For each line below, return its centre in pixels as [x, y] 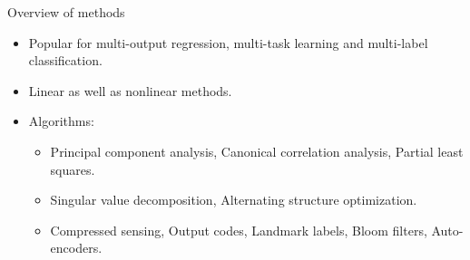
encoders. [76, 248]
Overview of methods [66, 12]
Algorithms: [61, 121]
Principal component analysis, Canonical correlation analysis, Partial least [257, 151]
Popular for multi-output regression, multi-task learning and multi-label [228, 42]
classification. [65, 60]
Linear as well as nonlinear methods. [130, 90]
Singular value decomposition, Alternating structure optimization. [234, 200]
